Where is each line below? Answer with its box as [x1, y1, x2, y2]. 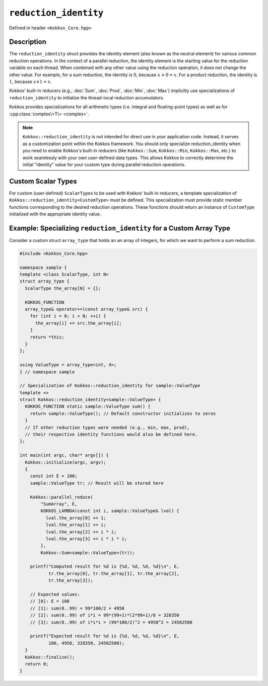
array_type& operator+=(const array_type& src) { [25, 306, 148, 312]
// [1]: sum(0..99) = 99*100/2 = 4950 [30, 605, 125, 611]
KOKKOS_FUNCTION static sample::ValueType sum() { [25, 404, 151, 410]
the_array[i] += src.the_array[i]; [35, 320, 122, 326]
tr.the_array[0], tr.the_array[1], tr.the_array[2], [48, 571, 180, 576]
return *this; [30, 334, 65, 340]
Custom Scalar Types [9, 177, 77, 185]
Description [9, 38, 47, 46]
